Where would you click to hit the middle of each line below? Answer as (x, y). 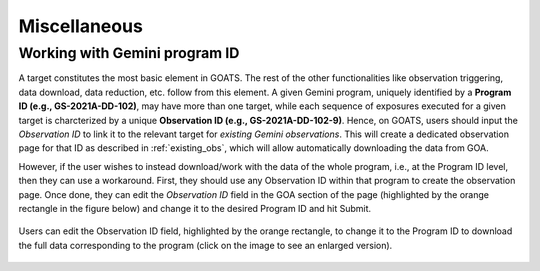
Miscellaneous (81, 26)
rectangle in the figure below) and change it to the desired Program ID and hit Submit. (195, 208)
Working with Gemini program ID (129, 53)
